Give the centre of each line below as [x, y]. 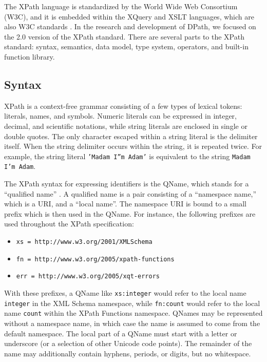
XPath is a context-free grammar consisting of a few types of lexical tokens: [123, 106]
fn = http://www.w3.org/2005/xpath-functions [95, 259]
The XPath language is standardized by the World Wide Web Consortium [121, 6]
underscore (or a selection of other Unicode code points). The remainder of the [128, 343]
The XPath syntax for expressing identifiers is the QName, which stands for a [127, 184]
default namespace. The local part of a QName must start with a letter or [121, 333]
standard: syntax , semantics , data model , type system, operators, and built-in [126, 46]
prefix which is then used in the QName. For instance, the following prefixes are [130, 213]
